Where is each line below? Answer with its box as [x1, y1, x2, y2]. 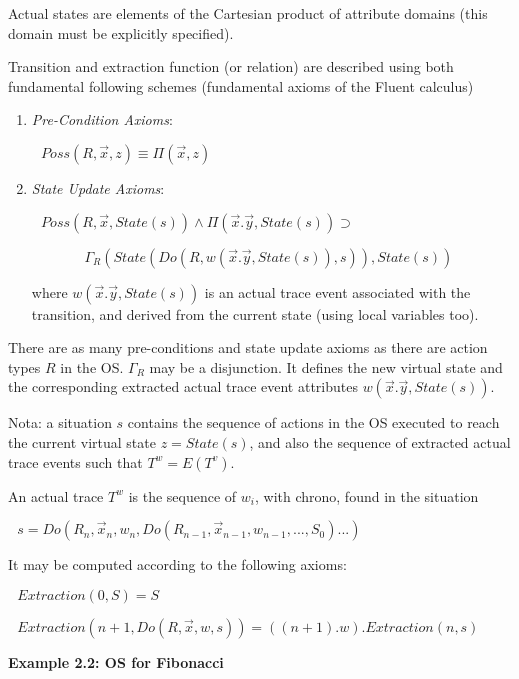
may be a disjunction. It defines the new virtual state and [149, 356, 503, 377]
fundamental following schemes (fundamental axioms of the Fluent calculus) [8, 75, 474, 96]
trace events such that [8, 451, 143, 472]
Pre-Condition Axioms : [31, 109, 173, 130]
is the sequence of [128, 485, 237, 506]
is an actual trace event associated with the [204, 281, 471, 302]
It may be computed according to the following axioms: [8, 554, 347, 575]
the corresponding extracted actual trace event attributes [8, 376, 358, 397]
